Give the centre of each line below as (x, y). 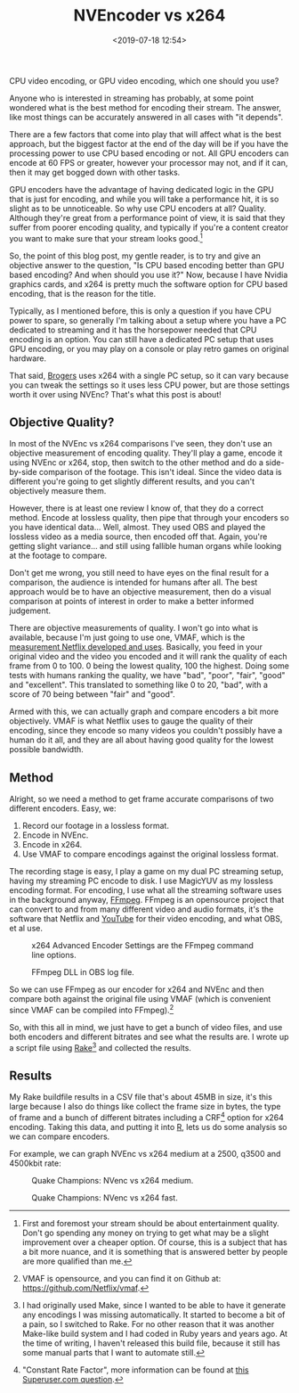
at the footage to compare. (58, 556)
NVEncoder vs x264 (149, 16)
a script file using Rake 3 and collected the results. (100, 1046)
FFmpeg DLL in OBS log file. (83, 972)
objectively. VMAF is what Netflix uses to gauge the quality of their (131, 721)
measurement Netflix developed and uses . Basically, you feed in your (136, 647)
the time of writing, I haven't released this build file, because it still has (151, 1343)
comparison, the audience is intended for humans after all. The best (133, 582)
